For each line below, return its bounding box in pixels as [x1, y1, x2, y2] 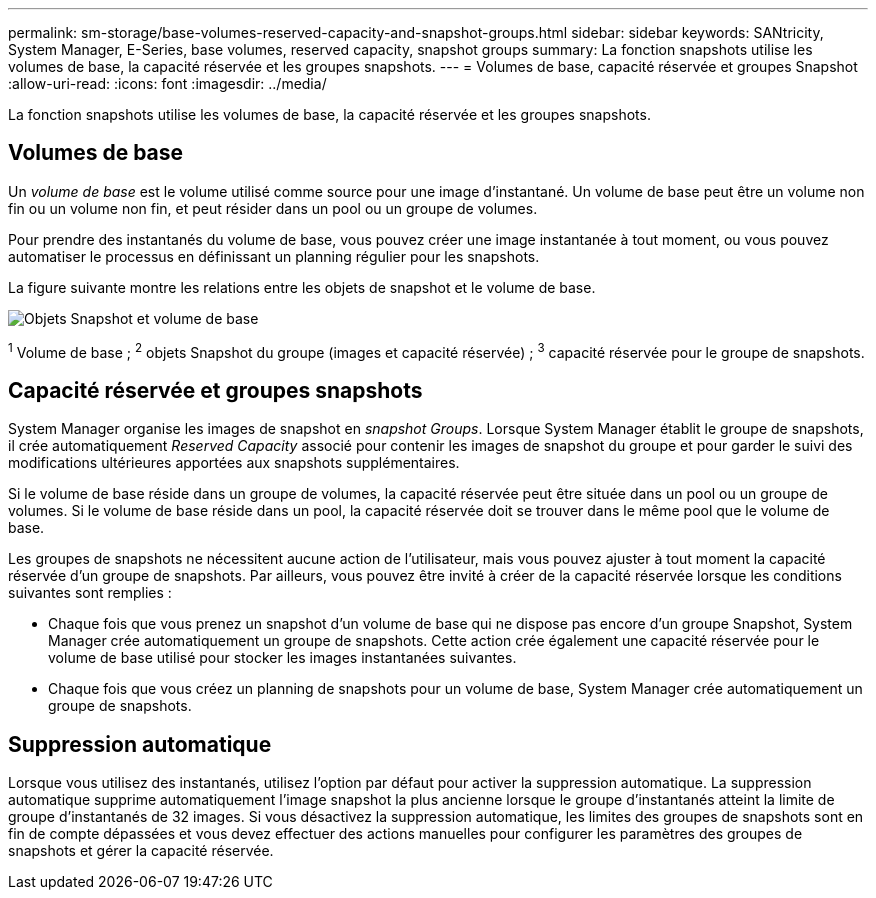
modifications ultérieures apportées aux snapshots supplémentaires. [8, 454, 460, 472]
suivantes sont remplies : [8, 584, 172, 602]
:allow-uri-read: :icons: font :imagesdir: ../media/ [8, 75, 327, 92]
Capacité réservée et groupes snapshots [8, 377, 423, 403]
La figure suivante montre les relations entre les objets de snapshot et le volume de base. [8, 278, 596, 296]
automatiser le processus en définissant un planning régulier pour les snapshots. [8, 247, 540, 265]
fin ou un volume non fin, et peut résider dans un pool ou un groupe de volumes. [8, 199, 538, 217]
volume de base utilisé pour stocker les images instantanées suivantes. [48, 649, 517, 667]
